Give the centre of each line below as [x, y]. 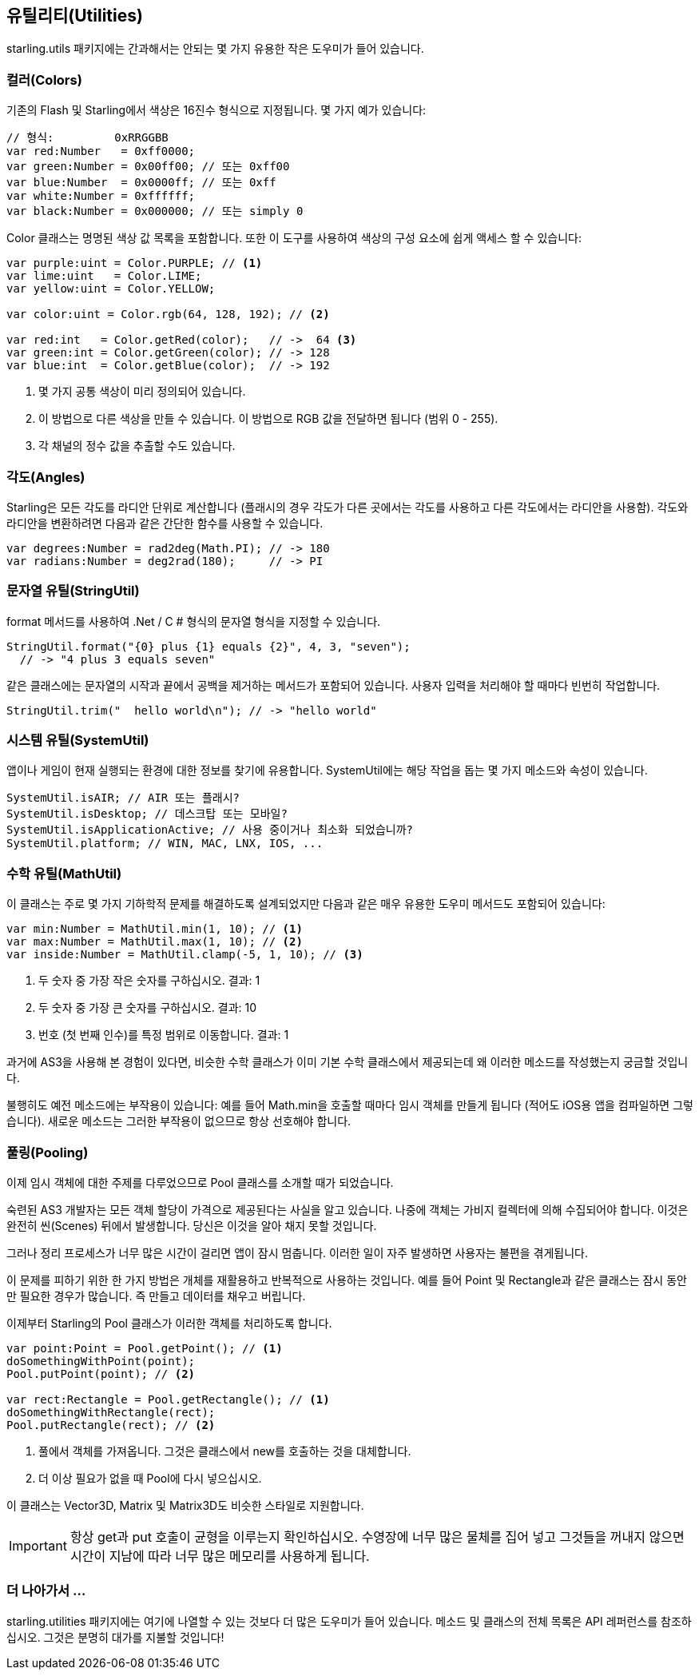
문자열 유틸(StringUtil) [73, 591]
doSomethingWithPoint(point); [101, 1361]
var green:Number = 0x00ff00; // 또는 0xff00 [148, 167]
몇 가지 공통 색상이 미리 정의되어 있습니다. [142, 392]
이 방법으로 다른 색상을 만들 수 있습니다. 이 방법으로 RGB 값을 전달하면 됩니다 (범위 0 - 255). [268, 419]
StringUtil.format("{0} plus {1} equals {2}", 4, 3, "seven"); [209, 646]
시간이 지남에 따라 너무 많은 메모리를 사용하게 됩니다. [220, 1556]
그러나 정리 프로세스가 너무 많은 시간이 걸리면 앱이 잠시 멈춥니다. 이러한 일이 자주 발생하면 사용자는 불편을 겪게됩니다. [297, 1252]
